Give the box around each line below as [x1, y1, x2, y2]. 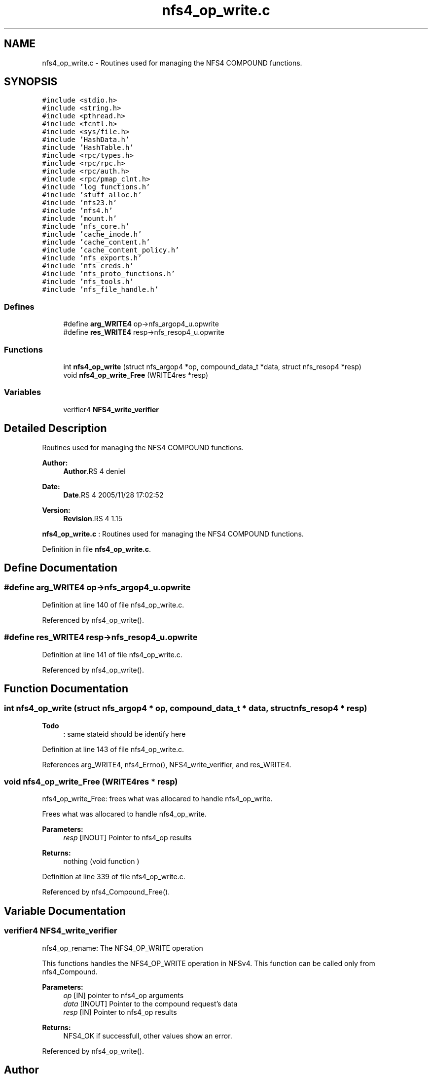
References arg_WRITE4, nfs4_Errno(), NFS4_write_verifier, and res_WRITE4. [42, 760, 291, 769]
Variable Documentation [4, 904, 126, 917]
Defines [4, 301, 35, 312]
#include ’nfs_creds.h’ [42, 262, 134, 270]
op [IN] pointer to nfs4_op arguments [63, 991, 184, 1000]
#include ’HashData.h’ [42, 136, 130, 144]
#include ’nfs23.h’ [42, 199, 117, 207]
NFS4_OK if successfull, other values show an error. [63, 1031, 232, 1040]
